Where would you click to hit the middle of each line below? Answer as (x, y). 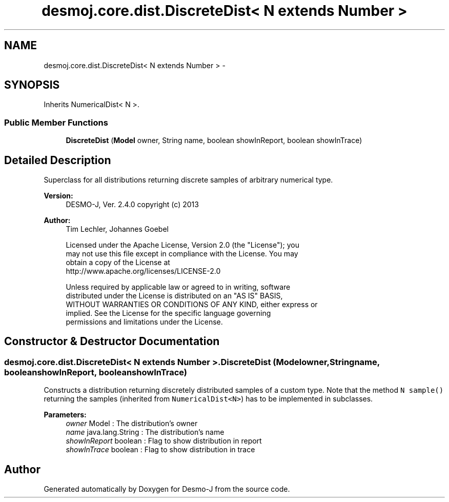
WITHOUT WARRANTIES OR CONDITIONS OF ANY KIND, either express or (192, 305)
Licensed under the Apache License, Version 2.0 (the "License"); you (182, 245)
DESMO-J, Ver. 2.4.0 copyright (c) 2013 (132, 205)
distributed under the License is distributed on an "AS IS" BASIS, (174, 296)
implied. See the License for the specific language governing (168, 313)
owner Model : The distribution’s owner (132, 424)
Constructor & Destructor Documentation (112, 342)
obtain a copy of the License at (118, 263)
